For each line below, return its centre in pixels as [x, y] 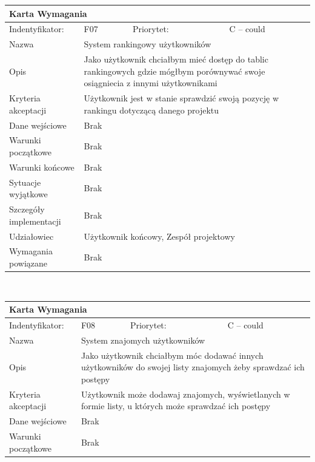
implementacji [35, 221]
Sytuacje [25, 182]
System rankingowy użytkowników [148, 44]
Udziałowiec [31, 236]
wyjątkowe [28, 194]
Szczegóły [27, 209]
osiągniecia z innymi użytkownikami [151, 83]
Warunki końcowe [42, 167]
